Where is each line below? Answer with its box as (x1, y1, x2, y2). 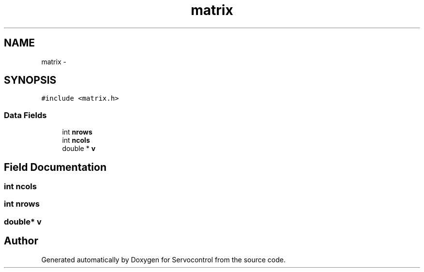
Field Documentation (4, 161, 106, 173)
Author (4, 235, 38, 247)
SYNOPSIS (4, 74, 57, 87)
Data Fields (4, 110, 47, 120)
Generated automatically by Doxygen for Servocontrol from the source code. (41, 255, 286, 264)
